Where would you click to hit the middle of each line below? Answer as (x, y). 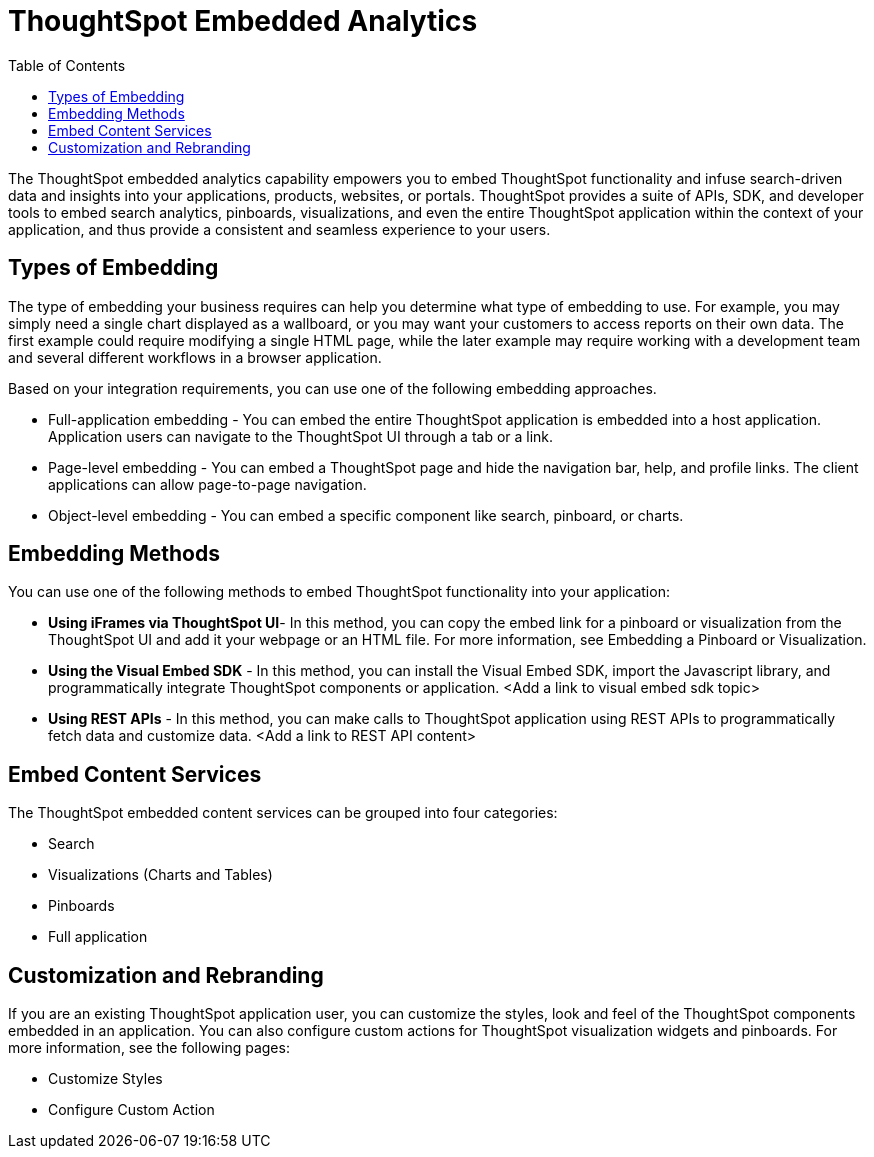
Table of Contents (67, 65)
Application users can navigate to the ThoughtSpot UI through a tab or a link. (301, 436)
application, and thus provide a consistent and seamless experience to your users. (279, 229)
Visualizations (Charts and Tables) (160, 875)
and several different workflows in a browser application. (195, 357)
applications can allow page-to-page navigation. (207, 484)
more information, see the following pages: (149, 1048)
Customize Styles (105, 1079)
